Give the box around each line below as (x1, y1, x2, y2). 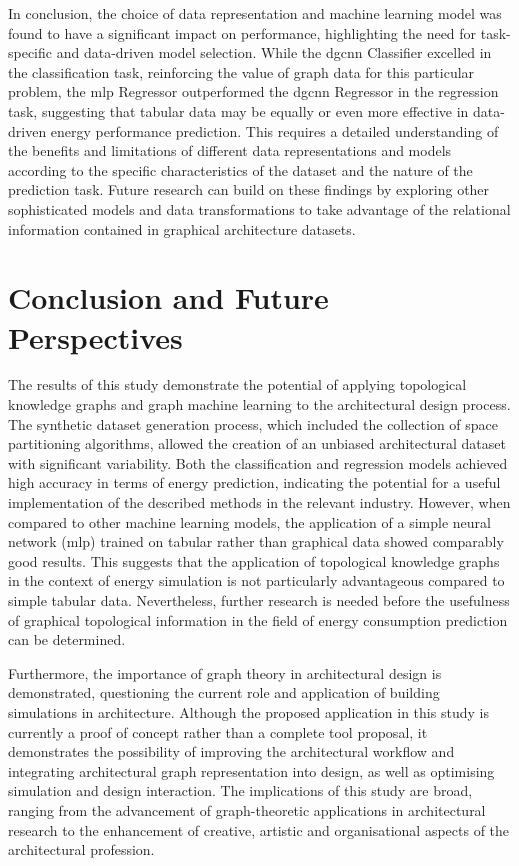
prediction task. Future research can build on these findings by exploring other (8, 179, 490, 200)
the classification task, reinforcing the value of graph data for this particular (8, 61, 475, 82)
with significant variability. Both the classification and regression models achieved (8, 452, 508, 473)
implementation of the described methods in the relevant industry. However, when (8, 492, 511, 512)
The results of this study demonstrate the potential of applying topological (8, 374, 467, 395)
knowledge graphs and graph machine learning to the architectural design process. (8, 394, 511, 415)
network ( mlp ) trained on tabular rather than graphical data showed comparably (8, 531, 504, 552)
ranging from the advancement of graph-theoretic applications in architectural (8, 799, 486, 820)
